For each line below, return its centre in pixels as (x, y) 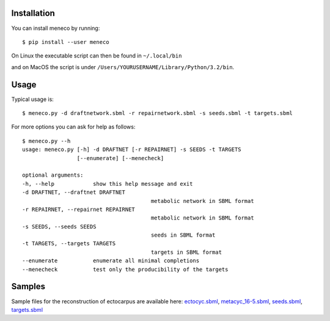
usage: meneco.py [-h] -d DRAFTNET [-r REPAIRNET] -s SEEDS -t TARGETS (132, 149)
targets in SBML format (186, 252)
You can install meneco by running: (56, 28)
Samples (28, 286)
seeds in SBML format (183, 235)
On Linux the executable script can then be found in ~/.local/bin (97, 56)
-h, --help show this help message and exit (108, 184)
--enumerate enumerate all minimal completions (111, 261)
